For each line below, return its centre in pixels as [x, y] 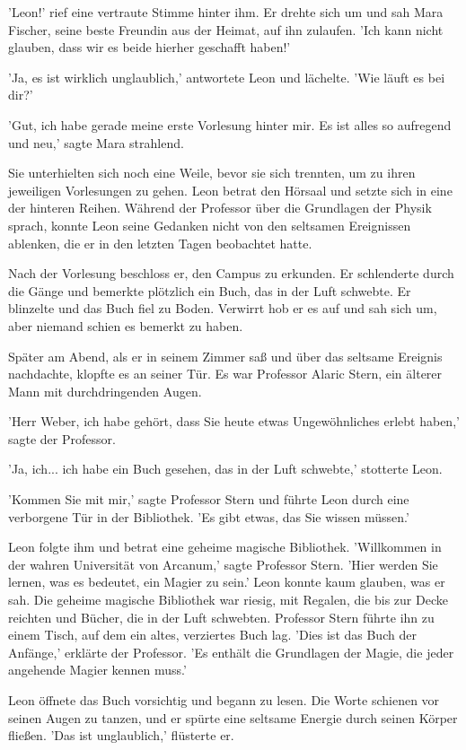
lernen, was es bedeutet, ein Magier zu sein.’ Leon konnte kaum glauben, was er [227, 582]
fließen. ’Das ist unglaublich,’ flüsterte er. [121, 735]
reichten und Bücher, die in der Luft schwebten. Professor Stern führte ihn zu [221, 617]
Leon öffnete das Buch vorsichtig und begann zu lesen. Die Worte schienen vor [224, 700]
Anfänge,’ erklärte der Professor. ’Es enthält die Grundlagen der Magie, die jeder [231, 652]
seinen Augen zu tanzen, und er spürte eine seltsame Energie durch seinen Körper [233, 717]
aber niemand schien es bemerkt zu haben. [126, 325]
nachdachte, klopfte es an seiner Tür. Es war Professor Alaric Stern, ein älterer [225, 374]
